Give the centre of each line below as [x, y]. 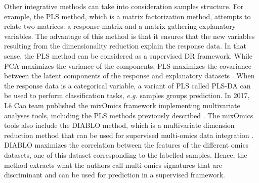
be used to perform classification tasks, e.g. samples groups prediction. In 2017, [127, 95]
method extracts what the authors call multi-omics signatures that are [113, 165]
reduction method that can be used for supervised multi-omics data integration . [129, 135]
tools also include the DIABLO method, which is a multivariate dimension [119, 125]
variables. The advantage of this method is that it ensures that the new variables [129, 36]
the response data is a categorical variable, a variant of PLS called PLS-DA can [127, 85]
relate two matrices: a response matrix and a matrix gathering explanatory [120, 26]
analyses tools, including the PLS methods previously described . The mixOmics [129, 115]
